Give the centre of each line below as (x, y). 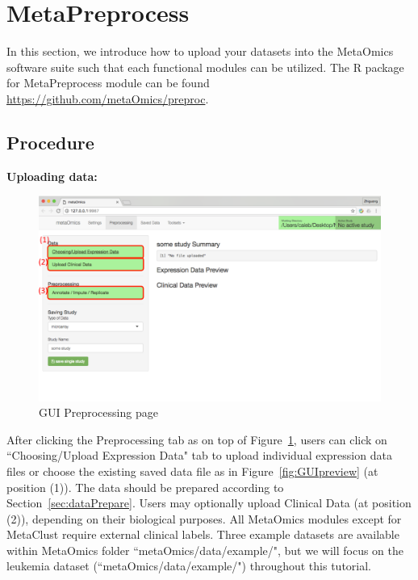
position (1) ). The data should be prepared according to (145, 487)
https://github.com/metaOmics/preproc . (108, 98)
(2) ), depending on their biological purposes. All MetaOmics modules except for (204, 518)
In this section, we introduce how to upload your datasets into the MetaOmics (200, 51)
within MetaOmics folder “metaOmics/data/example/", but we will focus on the (205, 550)
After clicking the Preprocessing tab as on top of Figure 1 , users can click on (197, 439)
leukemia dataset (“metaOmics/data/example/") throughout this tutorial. (189, 566)
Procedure (50, 142)
